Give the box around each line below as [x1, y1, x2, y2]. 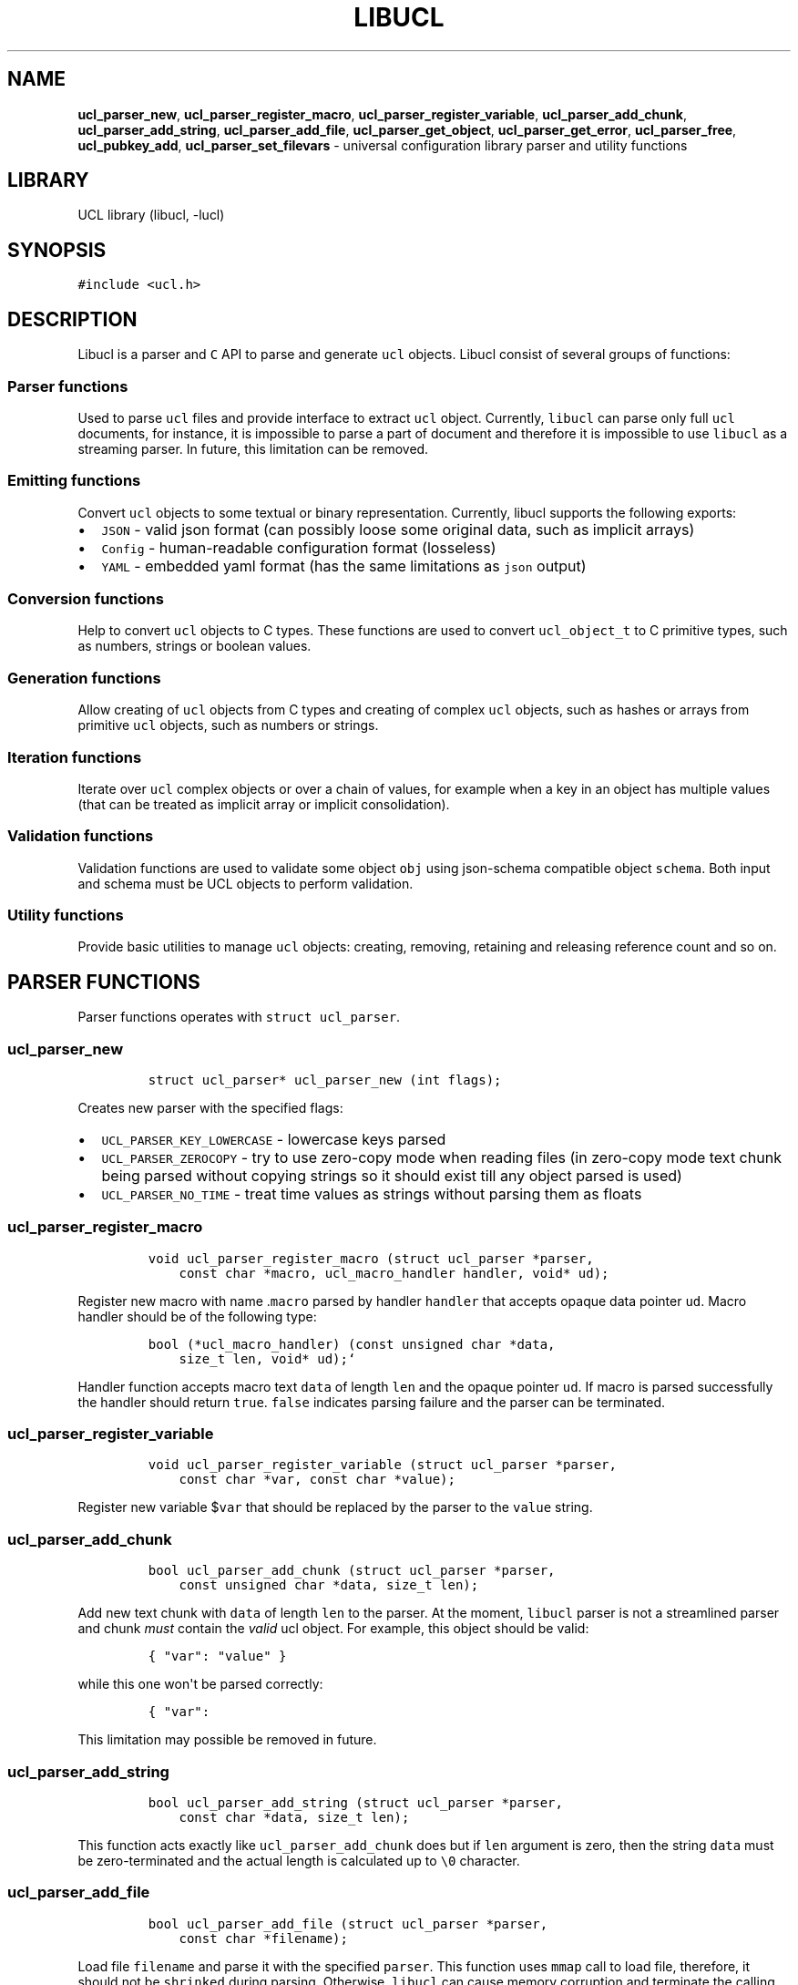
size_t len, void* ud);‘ [179, 1351, 356, 1366]
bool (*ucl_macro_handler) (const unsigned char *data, [148, 1336, 556, 1352]
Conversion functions [7, 590, 164, 608]
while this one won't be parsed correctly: [77, 1676, 323, 1692]
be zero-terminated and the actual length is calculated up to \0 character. [77, 1852, 520, 1868]
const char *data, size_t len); [179, 1809, 410, 1825]
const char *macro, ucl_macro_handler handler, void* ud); [179, 1265, 609, 1280]
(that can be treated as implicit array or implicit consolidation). [77, 796, 450, 812]
